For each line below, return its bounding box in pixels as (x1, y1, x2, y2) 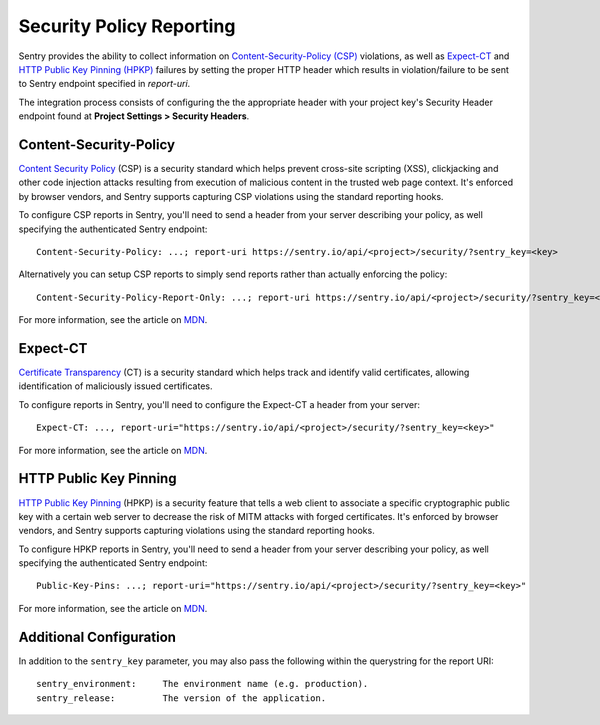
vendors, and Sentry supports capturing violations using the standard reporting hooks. (18, 525, 375, 537)
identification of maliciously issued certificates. (18, 380, 213, 392)
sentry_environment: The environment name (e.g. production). (36, 678, 369, 690)
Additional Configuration (18, 628, 177, 645)
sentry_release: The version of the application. (36, 692, 327, 704)
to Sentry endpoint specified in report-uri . (18, 78, 191, 90)
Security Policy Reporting (18, 15, 236, 37)
